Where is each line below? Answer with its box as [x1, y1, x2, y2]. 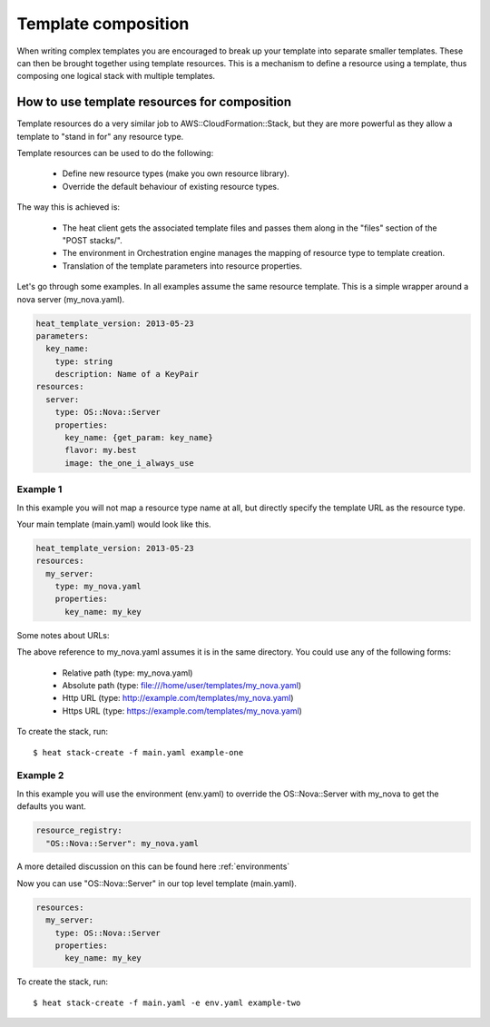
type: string [54, 356, 113, 367]
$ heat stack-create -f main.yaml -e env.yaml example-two [33, 997, 301, 1008]
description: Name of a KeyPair [54, 369, 200, 380]
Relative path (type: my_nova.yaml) [62, 667, 193, 678]
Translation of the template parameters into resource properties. [62, 260, 303, 272]
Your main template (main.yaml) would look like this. [16, 518, 212, 529]
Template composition [16, 14, 190, 34]
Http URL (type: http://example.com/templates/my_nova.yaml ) [62, 693, 294, 704]
